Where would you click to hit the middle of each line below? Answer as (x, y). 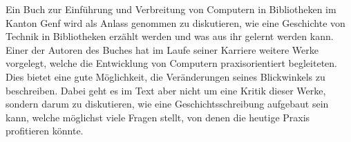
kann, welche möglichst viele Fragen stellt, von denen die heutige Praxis (158, 117)
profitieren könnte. (45, 131)
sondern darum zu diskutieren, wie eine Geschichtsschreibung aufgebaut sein (167, 104)
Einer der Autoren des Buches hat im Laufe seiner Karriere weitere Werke (162, 49)
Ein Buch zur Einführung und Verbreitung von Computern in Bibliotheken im (171, 9)
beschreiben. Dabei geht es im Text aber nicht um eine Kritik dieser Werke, (166, 90)
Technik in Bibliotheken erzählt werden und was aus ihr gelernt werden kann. (170, 36)
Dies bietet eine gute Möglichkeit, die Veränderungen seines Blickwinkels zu (165, 76)
